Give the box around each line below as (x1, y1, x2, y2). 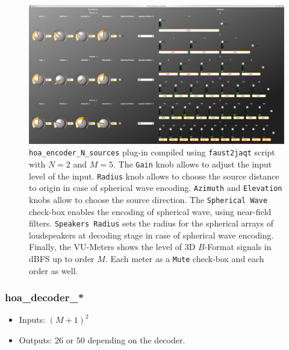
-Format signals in (204, 240, 272, 253)
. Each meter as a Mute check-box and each (105, 252, 264, 264)
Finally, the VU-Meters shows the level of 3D (29, 240, 196, 253)
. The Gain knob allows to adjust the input (113, 157, 272, 170)
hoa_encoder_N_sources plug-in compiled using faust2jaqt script (29, 146, 275, 158)
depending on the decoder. (87, 334, 185, 346)
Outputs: (19, 334, 52, 346)
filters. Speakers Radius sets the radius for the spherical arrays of (29, 217, 273, 230)
